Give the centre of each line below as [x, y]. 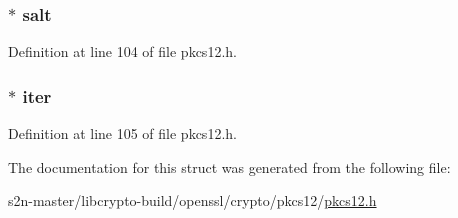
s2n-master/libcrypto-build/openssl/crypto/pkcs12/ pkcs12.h [192, 200]
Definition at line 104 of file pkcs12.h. [122, 51]
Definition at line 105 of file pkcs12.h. [122, 133]
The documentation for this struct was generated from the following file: [229, 166]
